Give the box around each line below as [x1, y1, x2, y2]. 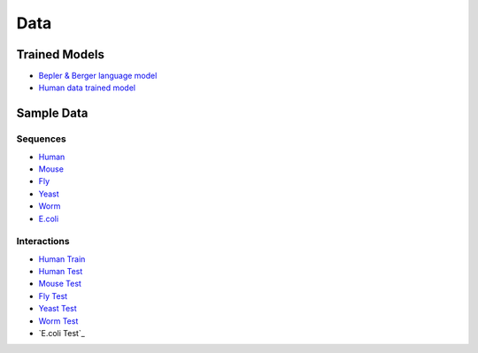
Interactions [16, 235, 70, 248]
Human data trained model [38, 82, 136, 93]
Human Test [38, 266, 83, 277]
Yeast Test [38, 303, 77, 314]
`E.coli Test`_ [38, 328, 86, 339]
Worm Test [38, 315, 79, 326]
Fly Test [38, 290, 68, 301]
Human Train [38, 253, 86, 265]
